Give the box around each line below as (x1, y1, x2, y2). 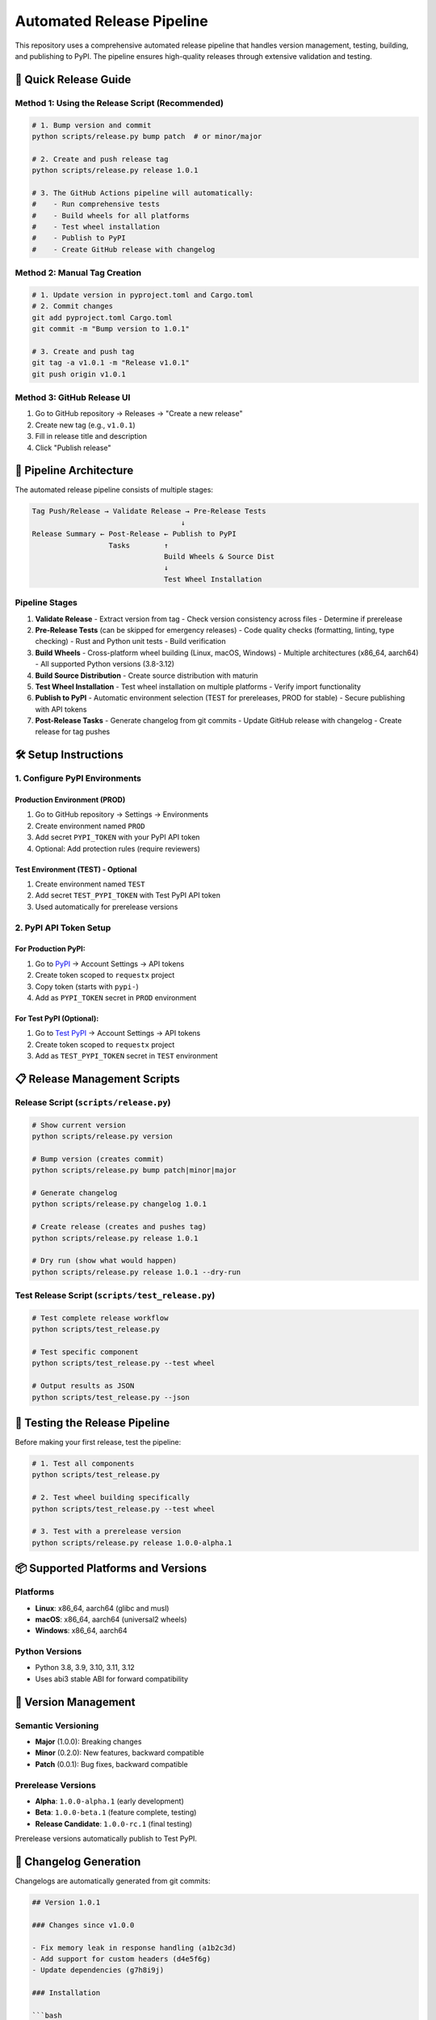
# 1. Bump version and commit (31, 120, 152, 129)
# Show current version (31, 1120, 127, 1130)
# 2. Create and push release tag (31, 154, 169, 163)
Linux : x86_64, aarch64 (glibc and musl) (35, 1603, 170, 1613)
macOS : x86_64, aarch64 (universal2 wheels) (35, 1614, 187, 1624)
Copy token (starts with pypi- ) (35, 982, 139, 991)
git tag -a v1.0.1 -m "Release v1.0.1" (31, 358, 190, 368)
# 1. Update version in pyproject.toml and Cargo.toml (31, 290, 254, 299)
